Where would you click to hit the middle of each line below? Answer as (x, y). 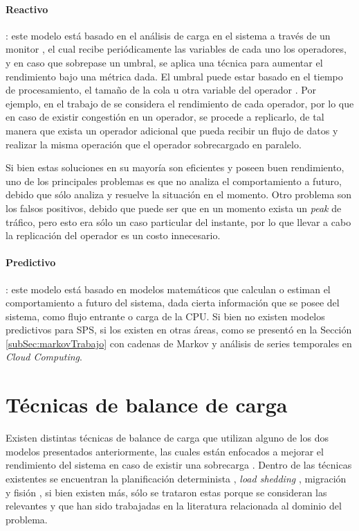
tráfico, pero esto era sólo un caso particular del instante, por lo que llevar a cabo (178, 221)
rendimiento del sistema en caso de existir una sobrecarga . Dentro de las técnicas (179, 465)
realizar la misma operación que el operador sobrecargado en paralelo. (154, 144)
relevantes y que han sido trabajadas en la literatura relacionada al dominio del (174, 506)
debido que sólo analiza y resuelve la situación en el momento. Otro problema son (179, 194)
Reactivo (27, 9)
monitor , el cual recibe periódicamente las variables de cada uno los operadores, (176, 49)
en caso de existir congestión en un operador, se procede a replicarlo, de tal (165, 117)
